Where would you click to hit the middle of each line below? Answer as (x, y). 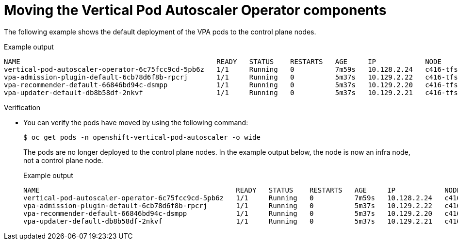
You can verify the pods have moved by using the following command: (136, 122)
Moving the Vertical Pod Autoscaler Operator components (195, 10)
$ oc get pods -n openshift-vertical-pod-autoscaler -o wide (142, 137)
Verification (22, 107)
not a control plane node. (63, 160)
